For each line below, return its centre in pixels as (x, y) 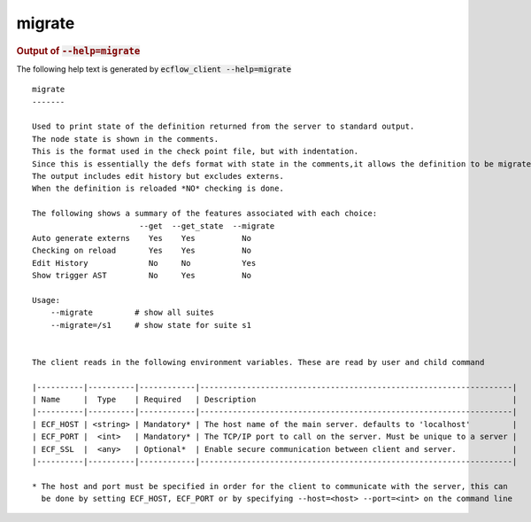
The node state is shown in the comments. (126, 139)
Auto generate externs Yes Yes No (142, 238)
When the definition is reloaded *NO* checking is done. (158, 189)
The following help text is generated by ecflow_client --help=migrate (154, 69)
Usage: (46, 300)
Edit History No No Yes (144, 263)
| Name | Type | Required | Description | (275, 399)
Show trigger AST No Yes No (142, 276)
